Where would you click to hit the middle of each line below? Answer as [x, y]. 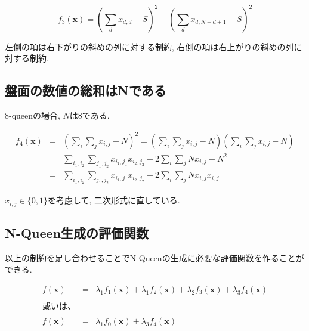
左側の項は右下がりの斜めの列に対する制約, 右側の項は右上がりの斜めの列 [149, 46]
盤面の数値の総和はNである [86, 90]
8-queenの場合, [33, 115]
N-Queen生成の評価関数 [77, 232]
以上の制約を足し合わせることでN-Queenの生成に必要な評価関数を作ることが [154, 257]
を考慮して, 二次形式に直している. [114, 200]
